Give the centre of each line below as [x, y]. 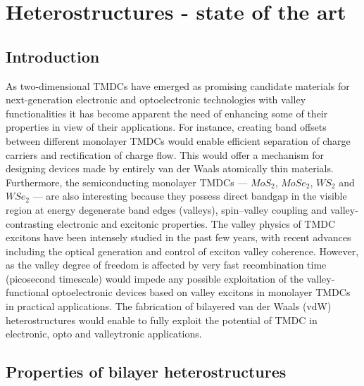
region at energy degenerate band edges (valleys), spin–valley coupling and [167, 209]
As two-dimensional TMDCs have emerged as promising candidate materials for [178, 85]
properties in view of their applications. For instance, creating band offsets [166, 127]
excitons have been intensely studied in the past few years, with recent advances [178, 237]
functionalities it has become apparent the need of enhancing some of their [167, 113]
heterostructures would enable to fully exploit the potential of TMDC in [162, 320]
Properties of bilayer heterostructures [146, 372]
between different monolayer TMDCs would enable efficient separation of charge [178, 140]
